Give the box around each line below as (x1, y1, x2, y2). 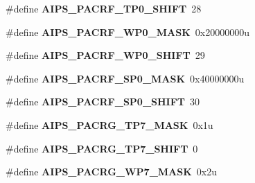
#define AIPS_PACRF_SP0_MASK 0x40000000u (6, 71, 245, 85)
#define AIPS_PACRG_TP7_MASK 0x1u (6, 117, 213, 132)
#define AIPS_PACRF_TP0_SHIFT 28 (6, 1, 202, 15)
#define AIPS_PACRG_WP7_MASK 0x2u (6, 164, 218, 179)
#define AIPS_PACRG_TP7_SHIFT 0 (6, 141, 198, 155)
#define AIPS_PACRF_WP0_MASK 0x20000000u (6, 24, 249, 39)
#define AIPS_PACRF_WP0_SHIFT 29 (6, 48, 205, 62)
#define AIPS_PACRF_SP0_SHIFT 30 (6, 94, 200, 109)
